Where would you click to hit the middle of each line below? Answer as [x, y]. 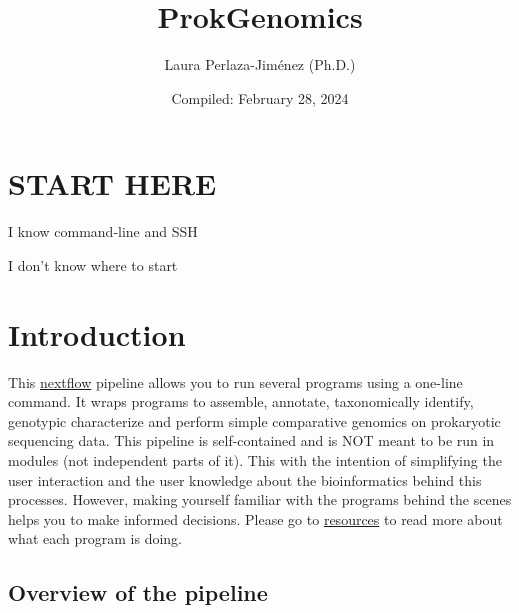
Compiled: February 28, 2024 [260, 97]
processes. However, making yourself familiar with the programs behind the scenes [260, 499]
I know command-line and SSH [103, 231]
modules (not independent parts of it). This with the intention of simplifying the [255, 459]
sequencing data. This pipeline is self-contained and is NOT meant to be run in [251, 440]
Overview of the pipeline [138, 592]
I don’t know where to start [93, 264]
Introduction [97, 333]
